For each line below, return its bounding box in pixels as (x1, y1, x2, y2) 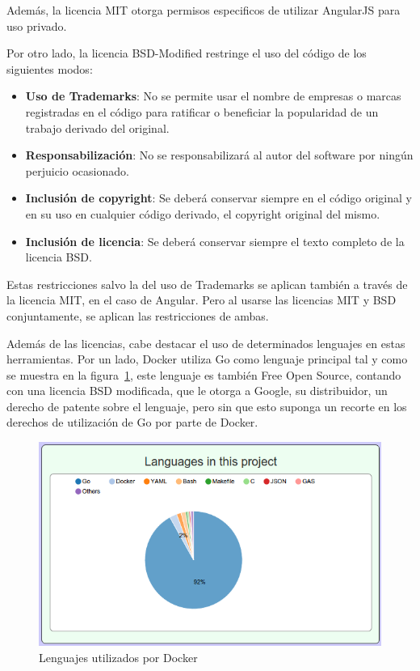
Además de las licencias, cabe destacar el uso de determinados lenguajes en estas (6, 334, 405, 351)
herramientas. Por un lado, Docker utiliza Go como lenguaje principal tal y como (6, 350, 408, 367)
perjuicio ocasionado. (25, 162, 129, 179)
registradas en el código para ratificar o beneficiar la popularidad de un (25, 103, 379, 120)
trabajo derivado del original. (25, 119, 170, 136)
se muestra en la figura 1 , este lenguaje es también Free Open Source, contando (6, 366, 401, 383)
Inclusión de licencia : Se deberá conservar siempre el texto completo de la (25, 232, 405, 249)
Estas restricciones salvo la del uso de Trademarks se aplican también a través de (6, 275, 408, 292)
